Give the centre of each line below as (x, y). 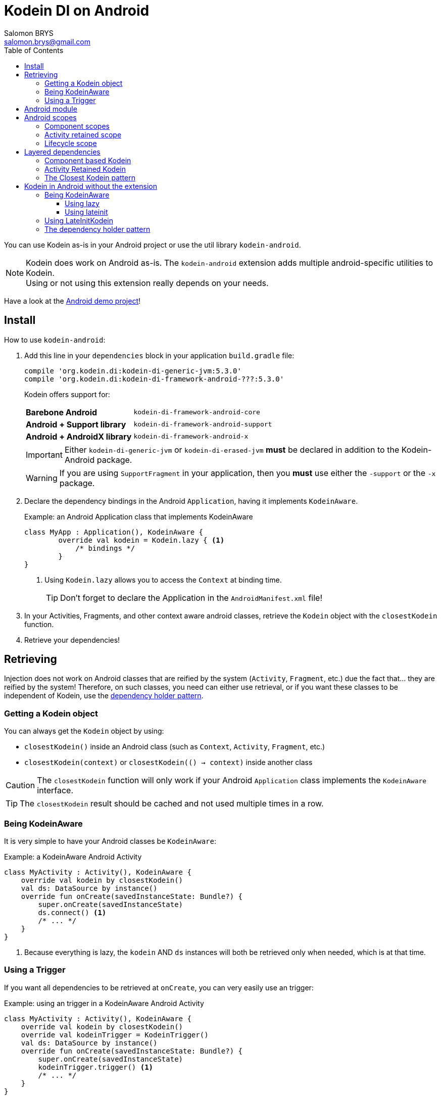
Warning (42, 478)
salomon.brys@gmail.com (47, 41)
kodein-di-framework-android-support (203, 424)
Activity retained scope (83, 134)
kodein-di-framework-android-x (191, 437)
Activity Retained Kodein (85, 169)
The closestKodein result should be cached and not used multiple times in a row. (172, 804)
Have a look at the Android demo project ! (72, 301)
